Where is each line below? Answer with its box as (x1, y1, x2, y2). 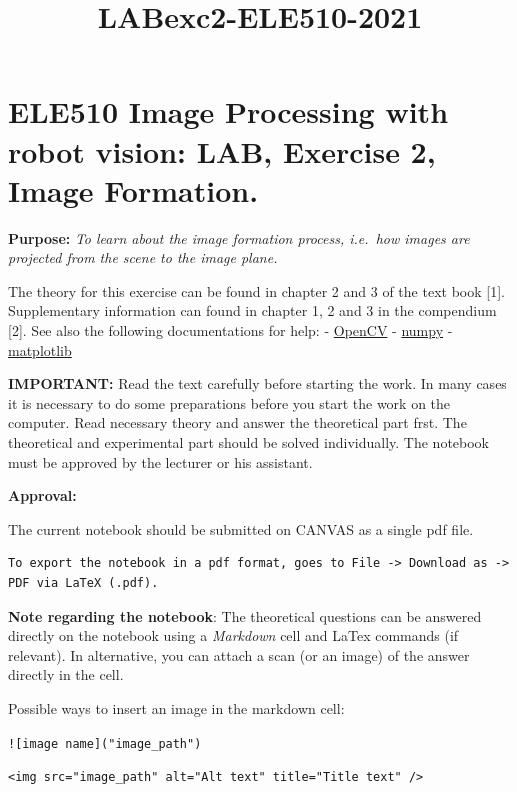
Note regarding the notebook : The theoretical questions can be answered (8, 605, 482, 626)
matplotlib (8, 339, 72, 360)
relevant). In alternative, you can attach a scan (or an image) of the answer (8, 644, 470, 665)
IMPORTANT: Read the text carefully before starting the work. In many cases (8, 373, 507, 394)
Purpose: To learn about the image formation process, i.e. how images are (8, 227, 470, 248)
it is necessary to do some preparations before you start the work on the (8, 392, 451, 413)
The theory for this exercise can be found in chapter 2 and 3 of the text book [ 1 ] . (8, 280, 505, 301)
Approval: (8, 485, 77, 506)
